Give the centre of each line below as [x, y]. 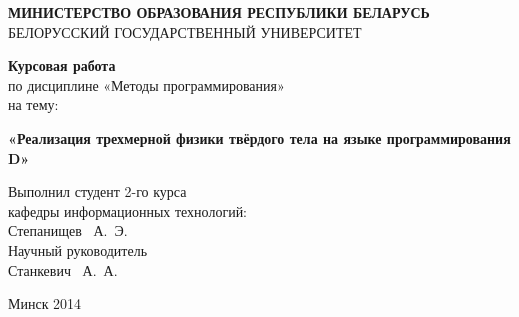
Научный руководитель [78, 249]
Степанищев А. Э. [68, 230]
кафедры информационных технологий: [128, 210]
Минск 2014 [45, 303]
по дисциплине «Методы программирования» [146, 84]
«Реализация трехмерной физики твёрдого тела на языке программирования [259, 137]
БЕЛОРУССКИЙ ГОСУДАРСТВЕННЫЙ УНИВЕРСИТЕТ [185, 31]
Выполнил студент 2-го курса [97, 191]
